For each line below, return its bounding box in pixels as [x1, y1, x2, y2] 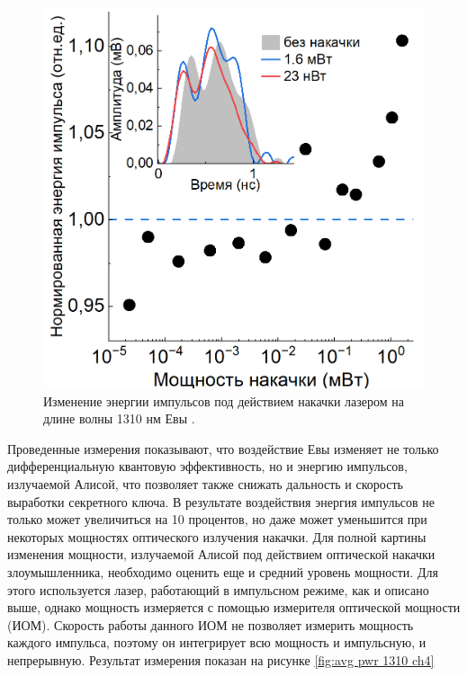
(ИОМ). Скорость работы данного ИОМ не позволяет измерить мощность [7, 615, 414, 634]
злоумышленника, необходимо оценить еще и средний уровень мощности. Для [7, 562, 438, 581]
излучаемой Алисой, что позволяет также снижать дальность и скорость [7, 474, 403, 493]
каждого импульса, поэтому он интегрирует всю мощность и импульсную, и [7, 633, 427, 652]
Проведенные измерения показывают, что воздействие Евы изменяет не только [7, 439, 439, 458]
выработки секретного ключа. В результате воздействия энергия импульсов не [7, 492, 436, 511]
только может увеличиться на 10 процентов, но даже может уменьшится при [7, 510, 427, 529]
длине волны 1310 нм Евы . [43, 409, 195, 428]
